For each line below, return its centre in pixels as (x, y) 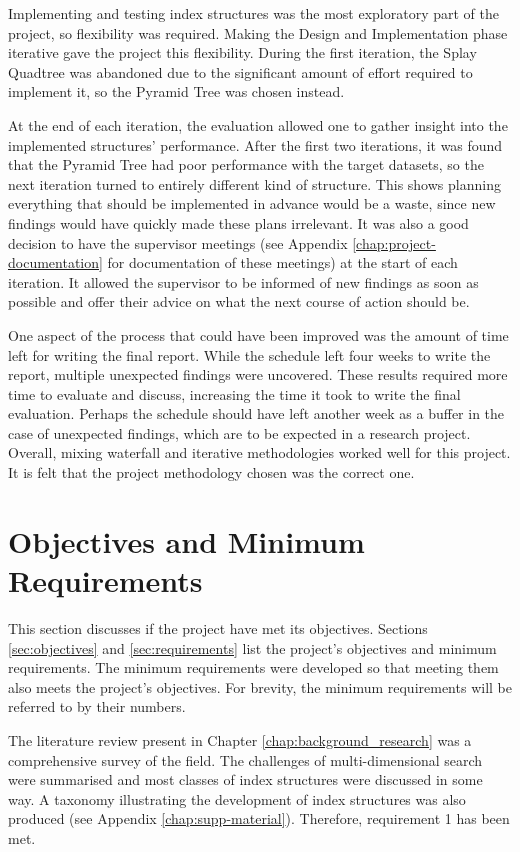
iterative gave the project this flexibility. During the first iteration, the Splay (242, 52)
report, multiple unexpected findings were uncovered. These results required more (258, 374)
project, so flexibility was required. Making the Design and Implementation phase (258, 32)
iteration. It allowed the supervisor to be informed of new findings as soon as (243, 281)
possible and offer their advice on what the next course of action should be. (239, 301)
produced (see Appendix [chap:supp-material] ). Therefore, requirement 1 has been (259, 818)
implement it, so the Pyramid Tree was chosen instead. (176, 91)
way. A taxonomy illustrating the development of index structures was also (237, 798)
